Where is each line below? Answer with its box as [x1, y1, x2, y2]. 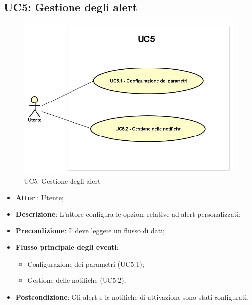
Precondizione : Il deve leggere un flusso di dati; [15, 225, 165, 236]
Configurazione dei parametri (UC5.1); [27, 258, 144, 269]
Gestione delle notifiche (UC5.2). [27, 275, 126, 285]
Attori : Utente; [15, 192, 64, 203]
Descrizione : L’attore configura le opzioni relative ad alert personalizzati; [15, 208, 241, 219]
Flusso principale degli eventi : [15, 241, 119, 252]
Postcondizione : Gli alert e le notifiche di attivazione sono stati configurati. [15, 291, 249, 302]
